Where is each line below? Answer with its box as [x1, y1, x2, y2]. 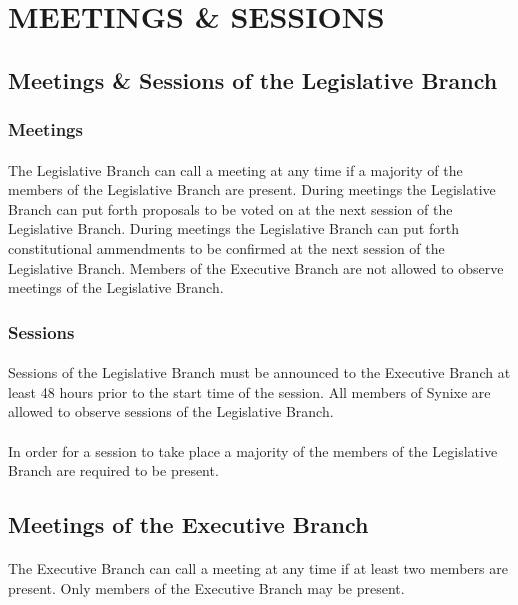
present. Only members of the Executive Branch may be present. [8, 577, 405, 598]
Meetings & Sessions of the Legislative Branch [8, 64, 498, 95]
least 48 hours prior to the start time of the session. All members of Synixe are [8, 381, 491, 402]
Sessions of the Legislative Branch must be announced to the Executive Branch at [8, 362, 511, 383]
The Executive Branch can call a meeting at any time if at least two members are [8, 558, 508, 579]
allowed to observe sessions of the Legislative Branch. [8, 401, 334, 422]
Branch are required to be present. [8, 460, 219, 481]
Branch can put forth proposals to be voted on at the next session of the [8, 198, 453, 219]
